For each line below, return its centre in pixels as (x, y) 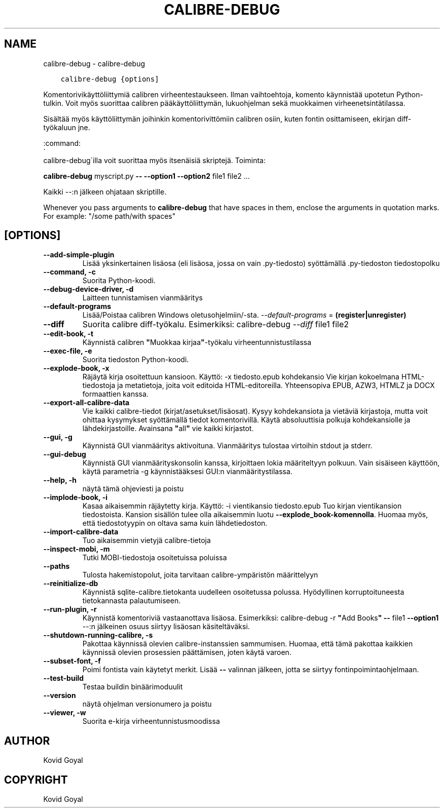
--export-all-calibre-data (86, 403)
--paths (57, 566)
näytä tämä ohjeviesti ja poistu (133, 489)
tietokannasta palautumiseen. (132, 601)
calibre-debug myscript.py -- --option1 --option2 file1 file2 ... (146, 176)
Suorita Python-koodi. (119, 281)
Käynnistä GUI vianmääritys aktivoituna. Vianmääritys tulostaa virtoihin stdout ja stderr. (227, 446)
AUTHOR (27, 741)
